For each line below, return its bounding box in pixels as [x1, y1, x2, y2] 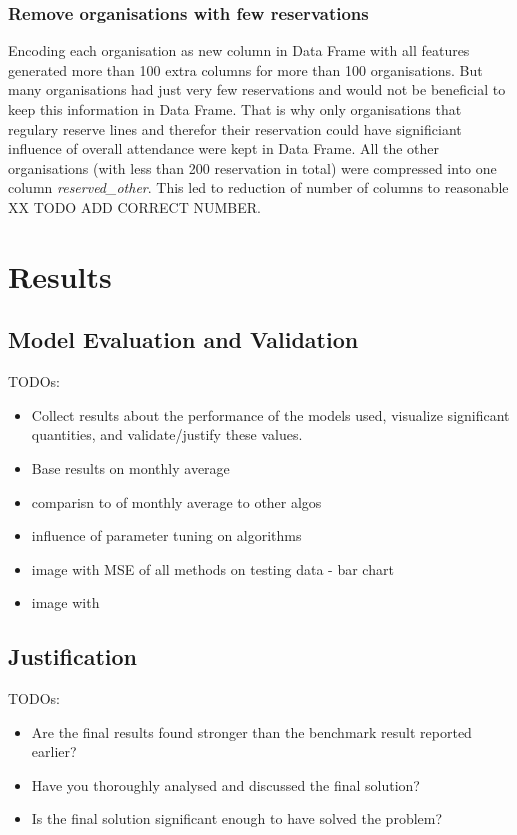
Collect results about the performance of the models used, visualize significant [31, 404, 510, 425]
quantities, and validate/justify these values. [31, 424, 303, 445]
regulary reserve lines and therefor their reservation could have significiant [8, 118, 462, 139]
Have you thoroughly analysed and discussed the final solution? [31, 774, 420, 795]
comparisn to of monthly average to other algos [31, 491, 322, 512]
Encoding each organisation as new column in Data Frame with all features [8, 40, 470, 61]
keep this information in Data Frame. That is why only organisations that [8, 99, 462, 119]
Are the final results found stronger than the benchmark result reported [31, 721, 472, 742]
